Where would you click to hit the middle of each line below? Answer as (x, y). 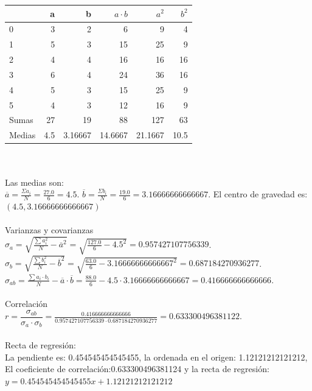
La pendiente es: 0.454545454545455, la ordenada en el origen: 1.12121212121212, (156, 357)
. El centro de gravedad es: (258, 194)
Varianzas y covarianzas (49, 230)
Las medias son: (34, 182)
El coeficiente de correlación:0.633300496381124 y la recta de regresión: (137, 369)
